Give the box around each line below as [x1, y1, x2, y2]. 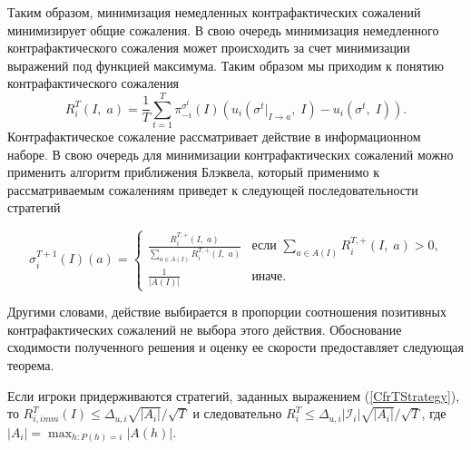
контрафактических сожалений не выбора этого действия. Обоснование [7, 319, 402, 338]
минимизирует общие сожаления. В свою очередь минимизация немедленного [7, 20, 439, 39]
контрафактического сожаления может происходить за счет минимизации [7, 38, 410, 57]
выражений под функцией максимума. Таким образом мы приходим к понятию [7, 55, 444, 74]
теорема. [7, 355, 54, 374]
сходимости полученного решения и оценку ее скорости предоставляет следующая [7, 337, 464, 357]
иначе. [251, 269, 287, 283]
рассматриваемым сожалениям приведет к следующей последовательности [7, 180, 418, 199]
